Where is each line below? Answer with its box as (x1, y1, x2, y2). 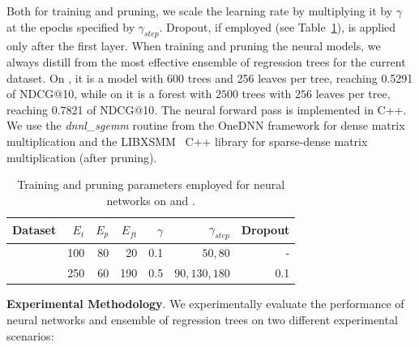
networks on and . (106, 191, 195, 208)
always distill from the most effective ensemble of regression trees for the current (6, 53, 406, 70)
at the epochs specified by (6, 18, 135, 35)
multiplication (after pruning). (6, 148, 157, 165)
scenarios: (6, 327, 54, 344)
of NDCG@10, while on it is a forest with (6, 85, 212, 102)
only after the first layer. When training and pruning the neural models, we (6, 37, 381, 54)
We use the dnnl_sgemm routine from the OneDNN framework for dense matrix (6, 117, 405, 134)
